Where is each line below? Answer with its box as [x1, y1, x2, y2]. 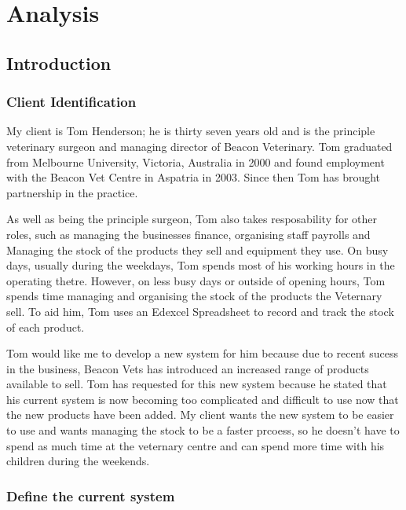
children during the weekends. [6, 453, 150, 469]
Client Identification [6, 92, 137, 112]
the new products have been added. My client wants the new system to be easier [6, 406, 394, 423]
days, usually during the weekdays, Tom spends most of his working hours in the [6, 257, 395, 273]
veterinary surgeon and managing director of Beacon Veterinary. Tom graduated [6, 138, 393, 154]
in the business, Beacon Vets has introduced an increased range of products [6, 360, 369, 376]
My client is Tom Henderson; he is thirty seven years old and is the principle [6, 123, 375, 139]
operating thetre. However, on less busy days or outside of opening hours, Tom [6, 272, 386, 288]
